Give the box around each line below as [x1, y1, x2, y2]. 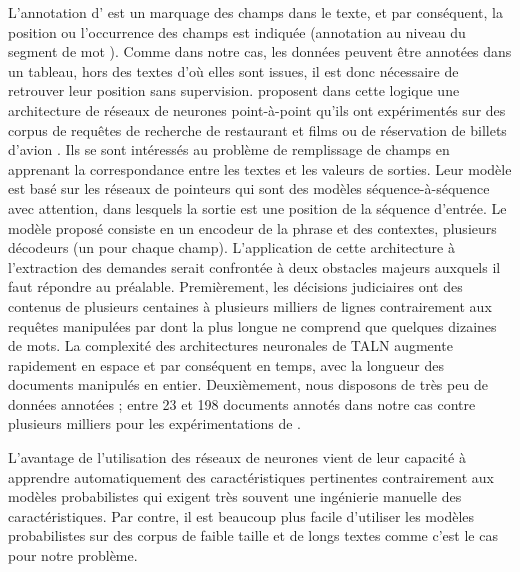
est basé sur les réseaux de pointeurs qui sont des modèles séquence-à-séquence [8, 178, 490, 199]
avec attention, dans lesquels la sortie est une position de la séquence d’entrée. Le [8, 197, 507, 218]
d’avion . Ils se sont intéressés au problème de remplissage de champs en [8, 139, 450, 160]
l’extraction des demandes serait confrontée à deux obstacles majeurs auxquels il [8, 256, 501, 277]
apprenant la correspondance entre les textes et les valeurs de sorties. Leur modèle [8, 158, 512, 179]
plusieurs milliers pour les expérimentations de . [8, 413, 302, 434]
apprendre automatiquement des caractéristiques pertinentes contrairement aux [8, 466, 494, 487]
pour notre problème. [8, 545, 138, 566]
